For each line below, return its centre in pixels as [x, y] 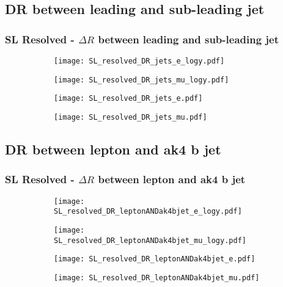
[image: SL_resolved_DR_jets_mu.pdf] [130, 117]
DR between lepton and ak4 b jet [113, 149]
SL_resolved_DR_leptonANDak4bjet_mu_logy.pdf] [150, 240]
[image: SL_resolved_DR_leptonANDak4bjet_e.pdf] [155, 259]
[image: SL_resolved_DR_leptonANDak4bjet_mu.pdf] [157, 278]
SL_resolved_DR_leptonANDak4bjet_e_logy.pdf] [148, 212]
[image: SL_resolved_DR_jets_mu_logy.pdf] [141, 80]
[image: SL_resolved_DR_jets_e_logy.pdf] [139, 61]
